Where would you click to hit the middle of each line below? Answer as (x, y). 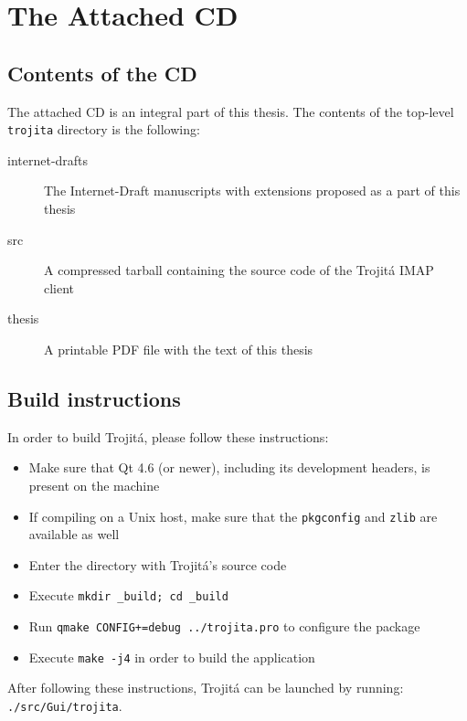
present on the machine (94, 485)
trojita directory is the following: (104, 129)
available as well (74, 534)
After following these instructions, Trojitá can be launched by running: (206, 688)
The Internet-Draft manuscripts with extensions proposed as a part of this (252, 191)
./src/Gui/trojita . (65, 705)
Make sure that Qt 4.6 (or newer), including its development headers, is (229, 467)
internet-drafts (48, 159)
